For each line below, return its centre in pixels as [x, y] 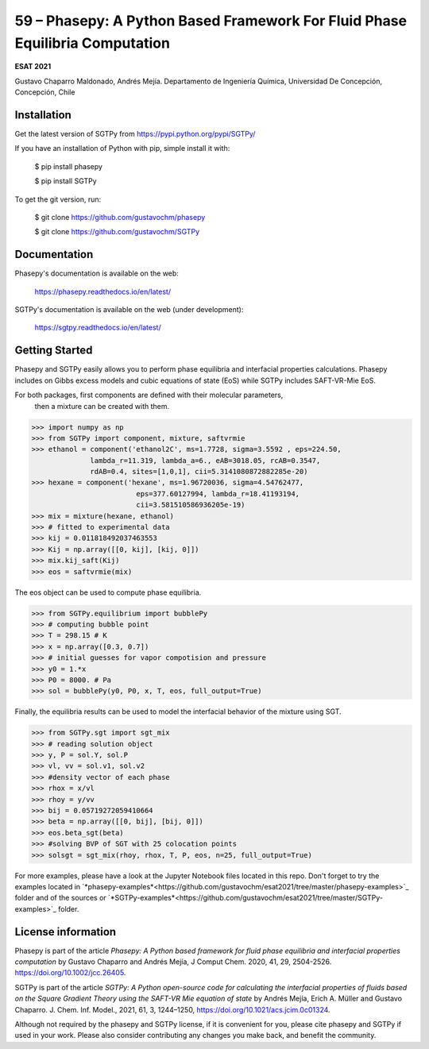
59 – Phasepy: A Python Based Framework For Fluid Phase [211, 21]
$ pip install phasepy [69, 166]
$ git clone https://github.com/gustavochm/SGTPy [117, 232]
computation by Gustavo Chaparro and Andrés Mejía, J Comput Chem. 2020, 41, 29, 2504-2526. [173, 962]
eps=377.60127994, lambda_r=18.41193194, [218, 494]
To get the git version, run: [58, 199]
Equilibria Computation [93, 43]
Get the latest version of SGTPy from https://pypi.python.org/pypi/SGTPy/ [135, 134]
